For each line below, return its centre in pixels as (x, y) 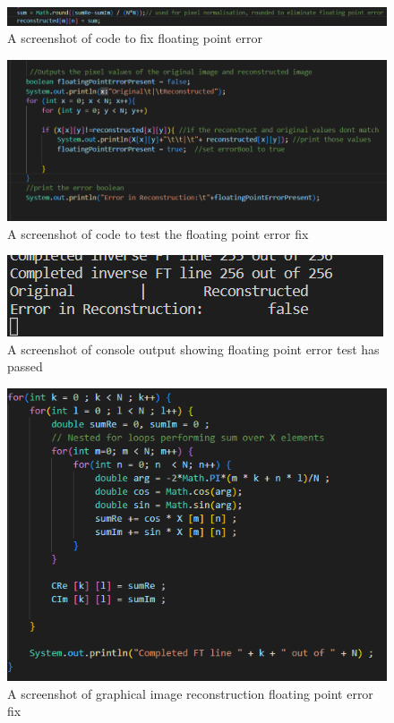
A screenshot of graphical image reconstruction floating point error (190, 693)
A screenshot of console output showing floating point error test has (193, 349)
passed (25, 366)
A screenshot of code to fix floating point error (135, 38)
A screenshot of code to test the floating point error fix (158, 233)
